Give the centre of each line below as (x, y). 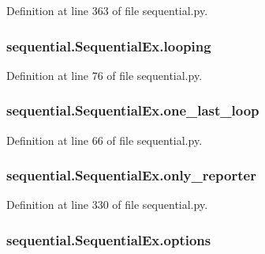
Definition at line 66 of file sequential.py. (105, 140)
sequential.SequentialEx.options (109, 239)
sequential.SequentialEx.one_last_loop (133, 110)
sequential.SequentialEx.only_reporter (131, 175)
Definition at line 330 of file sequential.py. (107, 205)
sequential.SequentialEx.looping (109, 45)
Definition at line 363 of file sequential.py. (107, 10)
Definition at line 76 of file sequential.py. (105, 75)
